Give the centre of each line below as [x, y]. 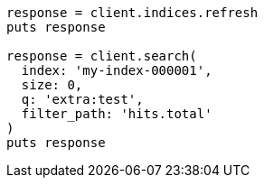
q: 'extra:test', [82, 99]
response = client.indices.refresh [132, 13]
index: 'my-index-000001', [117, 70]
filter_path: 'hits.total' [117, 114]
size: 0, [52, 85]
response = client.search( [102, 56]
